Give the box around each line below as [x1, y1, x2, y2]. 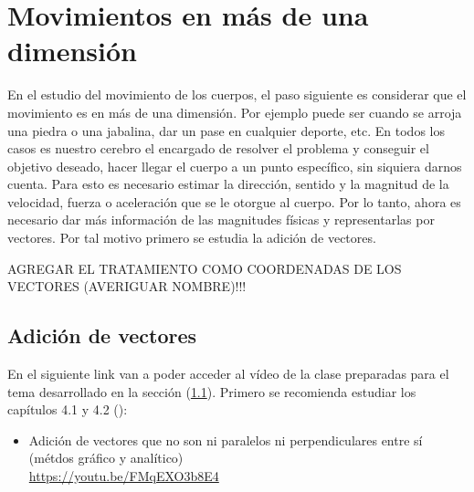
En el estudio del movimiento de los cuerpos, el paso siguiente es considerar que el [7, 85, 467, 104]
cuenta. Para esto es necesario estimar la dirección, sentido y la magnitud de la [7, 174, 449, 194]
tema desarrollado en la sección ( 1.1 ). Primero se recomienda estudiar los [7, 382, 416, 401]
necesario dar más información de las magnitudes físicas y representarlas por [7, 210, 435, 229]
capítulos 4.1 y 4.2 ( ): [7, 400, 128, 419]
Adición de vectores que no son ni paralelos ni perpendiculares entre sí [28, 430, 423, 449]
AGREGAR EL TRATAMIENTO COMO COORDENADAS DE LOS [7, 258, 402, 277]
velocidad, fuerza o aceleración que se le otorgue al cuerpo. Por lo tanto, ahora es [7, 192, 461, 211]
